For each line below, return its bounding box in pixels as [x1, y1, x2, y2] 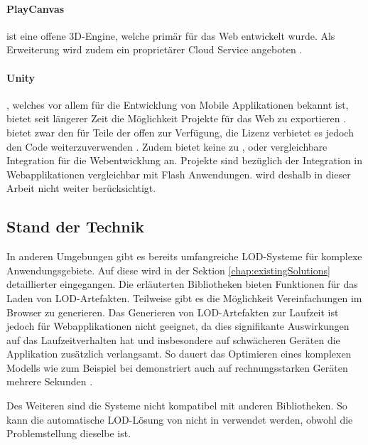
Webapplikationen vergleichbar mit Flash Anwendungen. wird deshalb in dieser [6, 166, 351, 181]
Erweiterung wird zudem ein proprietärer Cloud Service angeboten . [6, 42, 303, 57]
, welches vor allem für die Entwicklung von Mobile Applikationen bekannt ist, [6, 97, 349, 112]
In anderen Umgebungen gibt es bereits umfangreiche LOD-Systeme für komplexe [6, 249, 362, 264]
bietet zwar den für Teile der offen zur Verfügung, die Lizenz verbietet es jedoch [6, 124, 354, 139]
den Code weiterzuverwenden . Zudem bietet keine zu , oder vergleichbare [6, 139, 328, 154]
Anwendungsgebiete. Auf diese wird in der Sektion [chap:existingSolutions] [6, 262, 330, 277]
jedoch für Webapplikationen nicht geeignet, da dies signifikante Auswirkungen [6, 318, 350, 333]
